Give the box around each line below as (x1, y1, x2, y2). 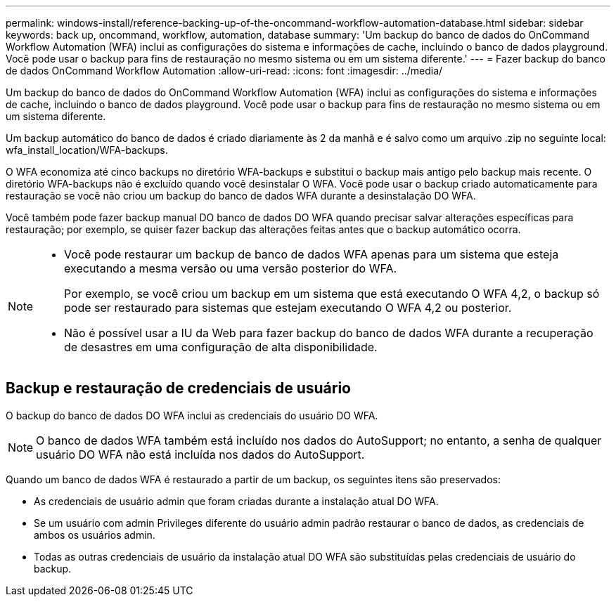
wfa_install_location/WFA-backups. (6, 144, 168, 156)
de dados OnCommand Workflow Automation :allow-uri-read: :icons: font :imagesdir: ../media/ (6, 65, 443, 77)
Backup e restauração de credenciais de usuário (6, 379, 351, 398)
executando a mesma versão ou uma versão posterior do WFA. (64, 261, 397, 275)
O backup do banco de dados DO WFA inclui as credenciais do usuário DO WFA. (6, 409, 378, 421)
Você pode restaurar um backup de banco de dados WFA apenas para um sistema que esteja (64, 247, 559, 261)
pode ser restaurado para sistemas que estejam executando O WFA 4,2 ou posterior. (64, 301, 512, 315)
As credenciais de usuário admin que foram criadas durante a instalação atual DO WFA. (34, 495, 439, 507)
